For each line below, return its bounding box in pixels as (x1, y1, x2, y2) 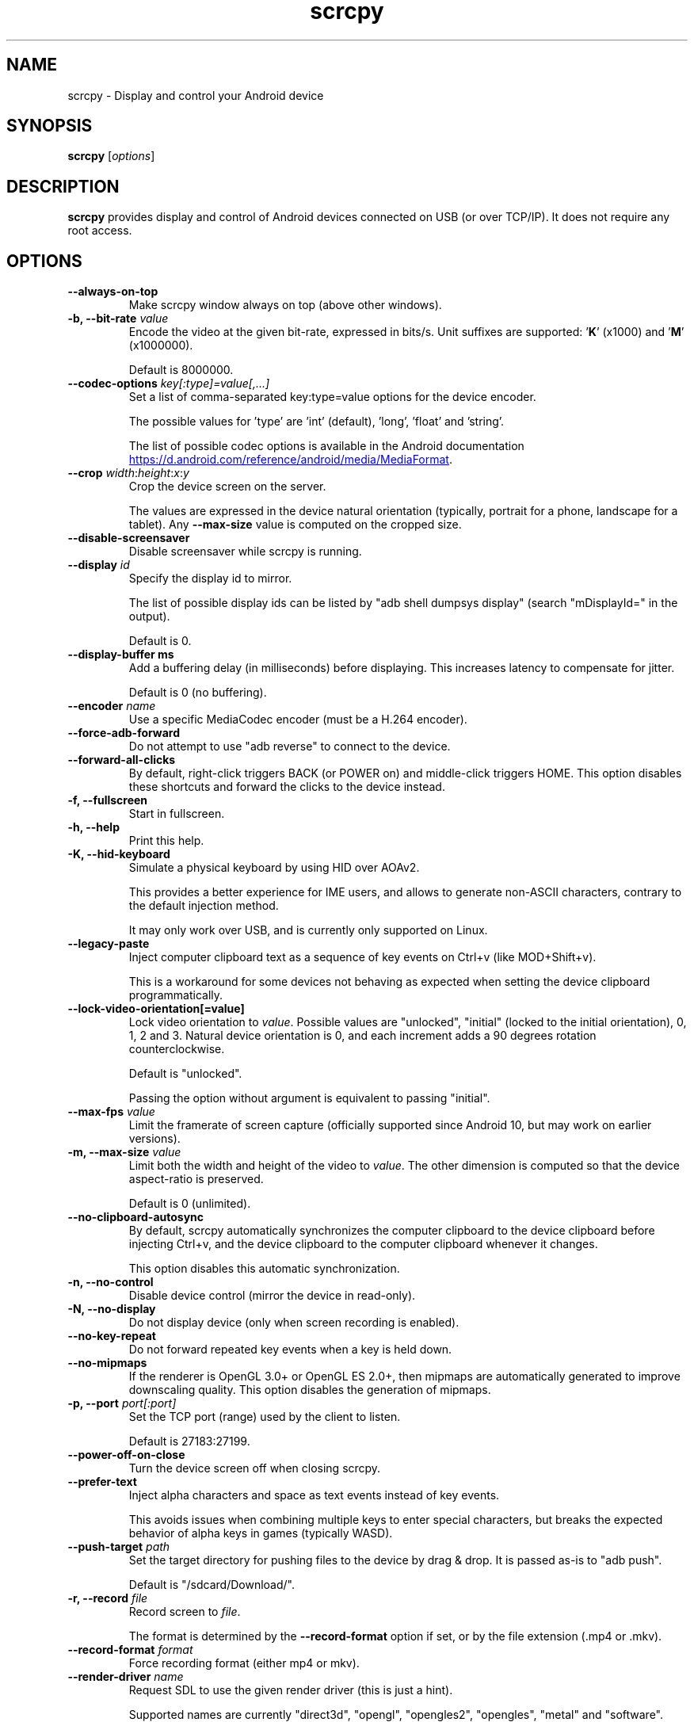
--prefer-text (67, 1475, 137, 1489)
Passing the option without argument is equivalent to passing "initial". (128, 1091, 490, 1105)
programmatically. (128, 988, 223, 1002)
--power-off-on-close (67, 1448, 185, 1462)
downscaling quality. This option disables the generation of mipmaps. (128, 1383, 491, 1397)
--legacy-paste (67, 937, 150, 951)
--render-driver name (67, 1670, 184, 1684)
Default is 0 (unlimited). (128, 1197, 251, 1211)
